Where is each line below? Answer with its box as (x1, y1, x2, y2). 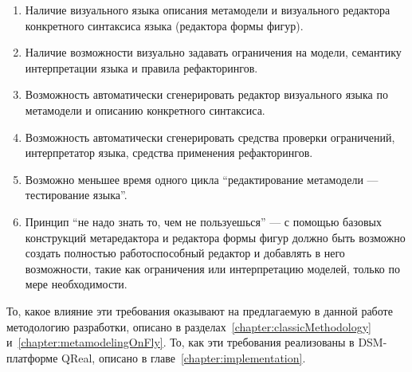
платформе (6, 349, 58, 366)
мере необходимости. (25, 276, 128, 292)
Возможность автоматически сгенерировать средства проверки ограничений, (25, 128, 395, 145)
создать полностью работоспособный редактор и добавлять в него (25, 245, 345, 261)
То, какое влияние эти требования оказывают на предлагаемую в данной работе (6, 302, 393, 319)
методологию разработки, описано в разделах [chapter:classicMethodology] (6, 318, 372, 335)
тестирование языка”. (25, 186, 128, 203)
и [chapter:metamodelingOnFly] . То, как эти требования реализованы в (6, 334, 355, 350)
